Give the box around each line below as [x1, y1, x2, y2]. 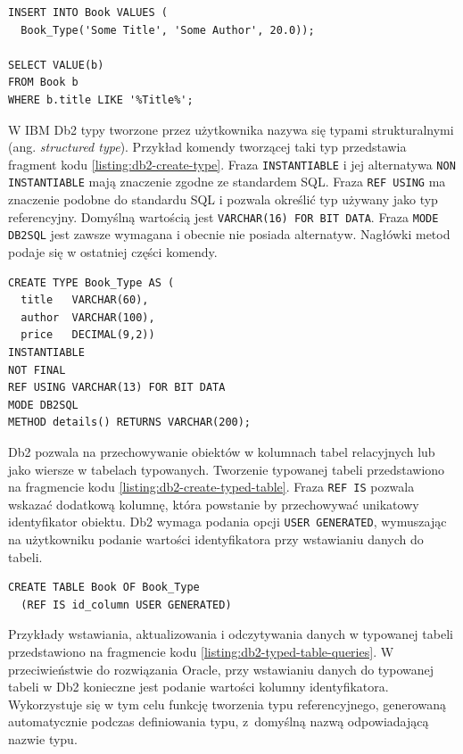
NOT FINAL [8, 363, 66, 377]
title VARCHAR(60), [21, 294, 149, 307]
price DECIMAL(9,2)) [21, 328, 155, 342]
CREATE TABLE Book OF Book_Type [8, 581, 200, 594]
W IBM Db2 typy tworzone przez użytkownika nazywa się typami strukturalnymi [8, 120, 454, 138]
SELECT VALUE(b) [8, 58, 104, 71]
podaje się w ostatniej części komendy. [8, 242, 218, 261]
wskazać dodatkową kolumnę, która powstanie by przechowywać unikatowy [8, 494, 419, 513]
